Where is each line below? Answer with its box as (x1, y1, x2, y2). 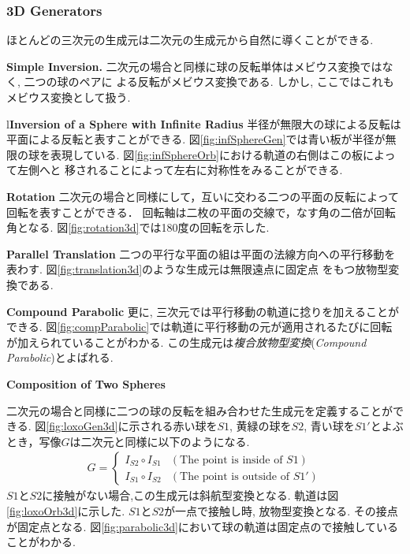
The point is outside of (180, 470, 289, 482)
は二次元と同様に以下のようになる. (69, 433, 250, 449)
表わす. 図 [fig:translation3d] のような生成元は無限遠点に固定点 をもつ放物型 (6, 261, 389, 277)
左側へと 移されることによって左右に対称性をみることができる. (17, 162, 343, 178)
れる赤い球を (151, 418, 218, 434)
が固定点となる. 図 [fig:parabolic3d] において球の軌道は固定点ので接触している (6, 518, 399, 534)
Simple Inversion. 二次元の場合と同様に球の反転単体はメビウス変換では (6, 58, 382, 74)
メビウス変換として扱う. (6, 89, 131, 105)
